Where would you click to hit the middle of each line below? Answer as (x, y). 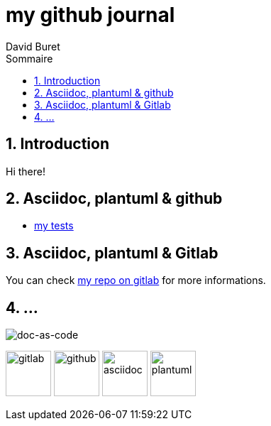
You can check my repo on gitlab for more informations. (136, 280)
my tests (54, 226)
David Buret (33, 46)
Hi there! (26, 171)
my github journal (90, 15)
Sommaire (29, 58)
